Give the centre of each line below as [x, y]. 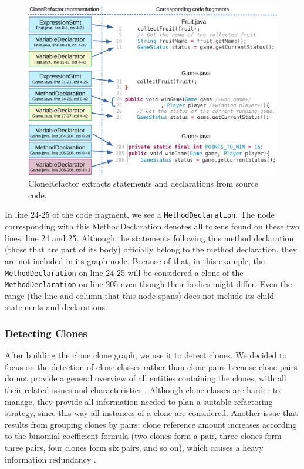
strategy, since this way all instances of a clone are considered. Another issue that [151, 413]
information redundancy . [50, 459]
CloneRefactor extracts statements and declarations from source [143, 183]
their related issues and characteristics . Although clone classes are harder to [143, 390]
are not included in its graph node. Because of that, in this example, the [135, 260]
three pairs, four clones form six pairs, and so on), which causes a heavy [134, 447]
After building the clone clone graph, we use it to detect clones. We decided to [146, 355]
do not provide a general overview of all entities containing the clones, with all [146, 378]
